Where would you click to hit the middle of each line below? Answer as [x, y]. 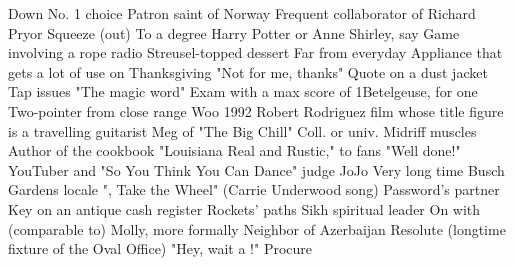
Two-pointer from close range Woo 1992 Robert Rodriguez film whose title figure [256, 110]
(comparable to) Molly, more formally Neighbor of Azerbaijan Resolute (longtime [257, 228]
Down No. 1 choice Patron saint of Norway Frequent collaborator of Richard [242, 13]
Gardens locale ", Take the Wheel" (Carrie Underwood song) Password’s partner [254, 189]
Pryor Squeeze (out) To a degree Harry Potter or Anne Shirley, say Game [234, 32]
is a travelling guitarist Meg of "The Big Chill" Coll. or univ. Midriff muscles [242, 130]
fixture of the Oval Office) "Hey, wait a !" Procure [160, 248]
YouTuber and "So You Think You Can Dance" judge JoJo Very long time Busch [256, 169]
